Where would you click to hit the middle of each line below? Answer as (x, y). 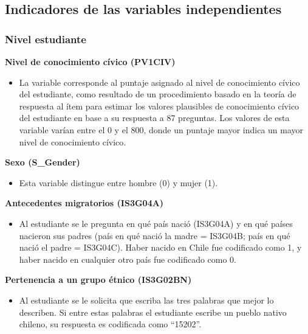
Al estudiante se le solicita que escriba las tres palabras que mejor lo (146, 300)
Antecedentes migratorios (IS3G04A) (84, 203)
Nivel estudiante (46, 39)
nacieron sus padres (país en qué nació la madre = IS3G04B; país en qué (155, 235)
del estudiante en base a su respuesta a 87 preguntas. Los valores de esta (154, 118)
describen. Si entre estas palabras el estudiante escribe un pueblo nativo (153, 312)
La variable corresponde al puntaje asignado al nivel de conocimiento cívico (159, 82)
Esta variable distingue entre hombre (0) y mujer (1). (118, 182)
